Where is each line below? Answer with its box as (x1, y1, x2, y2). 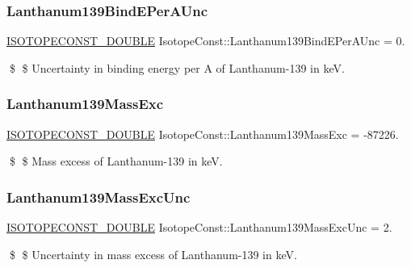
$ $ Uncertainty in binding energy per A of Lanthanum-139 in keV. (9, 59, 345, 76)
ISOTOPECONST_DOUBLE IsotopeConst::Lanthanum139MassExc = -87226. (6, 125, 399, 142)
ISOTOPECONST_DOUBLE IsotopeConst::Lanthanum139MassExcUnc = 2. (6, 219, 392, 236)
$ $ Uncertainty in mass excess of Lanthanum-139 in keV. (9, 245, 297, 262)
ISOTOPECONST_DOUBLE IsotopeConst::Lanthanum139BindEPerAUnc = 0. (6, 32, 405, 49)
